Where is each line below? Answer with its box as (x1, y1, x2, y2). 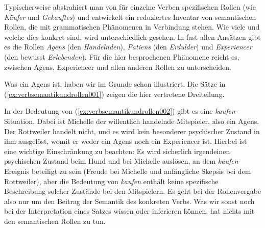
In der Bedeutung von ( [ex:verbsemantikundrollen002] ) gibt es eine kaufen (4, 106, 235, 116)
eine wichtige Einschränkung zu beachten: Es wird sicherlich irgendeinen (4, 145, 230, 156)
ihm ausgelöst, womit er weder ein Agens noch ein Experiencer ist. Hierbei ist (4, 136, 247, 146)
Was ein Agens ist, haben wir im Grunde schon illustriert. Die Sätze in (4, 79, 226, 89)
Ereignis (4, 165, 30, 176)
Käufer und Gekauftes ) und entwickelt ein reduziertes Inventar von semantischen (4, 11, 256, 22)
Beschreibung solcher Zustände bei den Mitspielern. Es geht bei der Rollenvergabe (4, 186, 261, 196)
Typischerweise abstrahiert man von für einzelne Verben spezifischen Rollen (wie (4, 2, 256, 12)
